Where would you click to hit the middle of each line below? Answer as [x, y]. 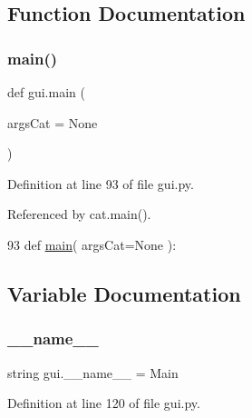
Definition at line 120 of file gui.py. [104, 403]
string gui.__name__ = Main [93, 372]
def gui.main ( [46, 92]
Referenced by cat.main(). [79, 214]
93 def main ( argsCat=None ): [92, 244]
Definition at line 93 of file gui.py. [101, 183]
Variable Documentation [124, 293]
